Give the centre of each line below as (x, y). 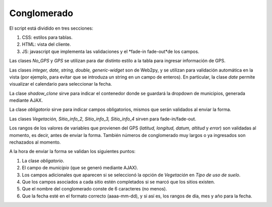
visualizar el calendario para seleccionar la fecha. (61, 84)
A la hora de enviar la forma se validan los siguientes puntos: (73, 152)
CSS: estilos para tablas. (47, 37)
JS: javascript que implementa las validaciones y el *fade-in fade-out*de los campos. (111, 51)
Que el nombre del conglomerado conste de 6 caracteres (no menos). (94, 189)
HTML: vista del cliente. (46, 44)
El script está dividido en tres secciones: (51, 28)
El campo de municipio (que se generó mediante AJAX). (80, 168)
